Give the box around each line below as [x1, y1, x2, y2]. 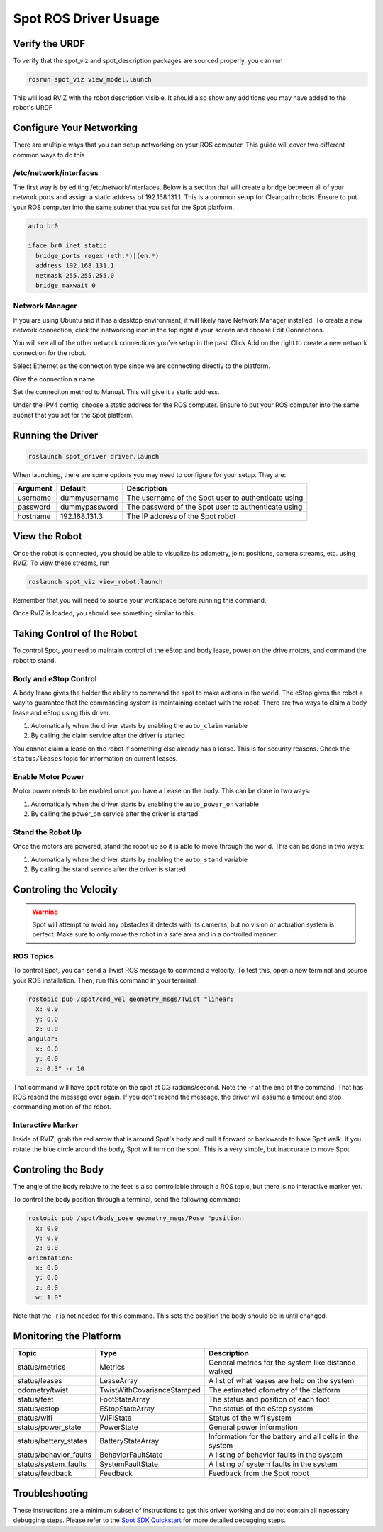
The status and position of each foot [208, 1394, 330, 1404]
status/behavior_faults [17, 1450, 92, 1460]
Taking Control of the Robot [13, 627, 138, 639]
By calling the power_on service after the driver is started [30, 810, 199, 818]
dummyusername [60, 493, 119, 503]
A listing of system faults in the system [208, 1459, 338, 1469]
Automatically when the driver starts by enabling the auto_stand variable [30, 855, 248, 863]
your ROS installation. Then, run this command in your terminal [13, 975, 196, 985]
